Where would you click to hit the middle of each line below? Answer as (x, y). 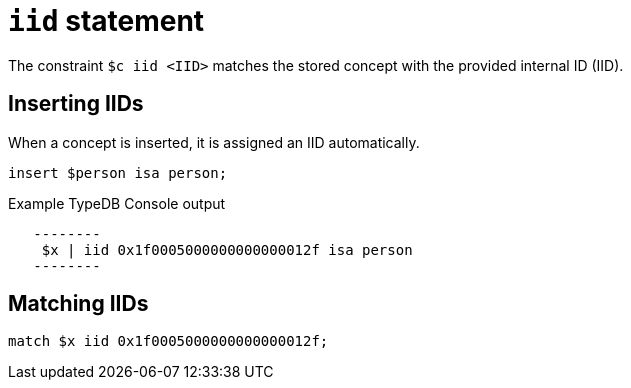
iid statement (106, 21)
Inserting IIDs (76, 104)
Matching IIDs (78, 304)
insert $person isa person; (118, 172)
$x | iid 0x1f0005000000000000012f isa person (227, 249)
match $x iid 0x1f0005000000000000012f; (168, 341)
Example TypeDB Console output (117, 203)
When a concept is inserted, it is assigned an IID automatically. (214, 142)
